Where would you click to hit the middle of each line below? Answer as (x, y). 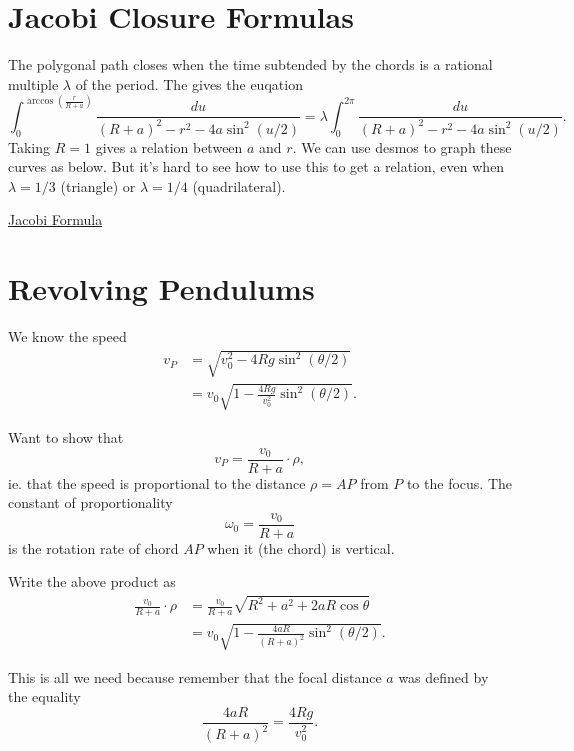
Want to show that (66, 436)
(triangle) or (98, 185)
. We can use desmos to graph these (402, 146)
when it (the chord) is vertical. (301, 547)
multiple (33, 83)
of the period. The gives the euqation (189, 83)
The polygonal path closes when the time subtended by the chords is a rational (250, 64)
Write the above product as (92, 581)
